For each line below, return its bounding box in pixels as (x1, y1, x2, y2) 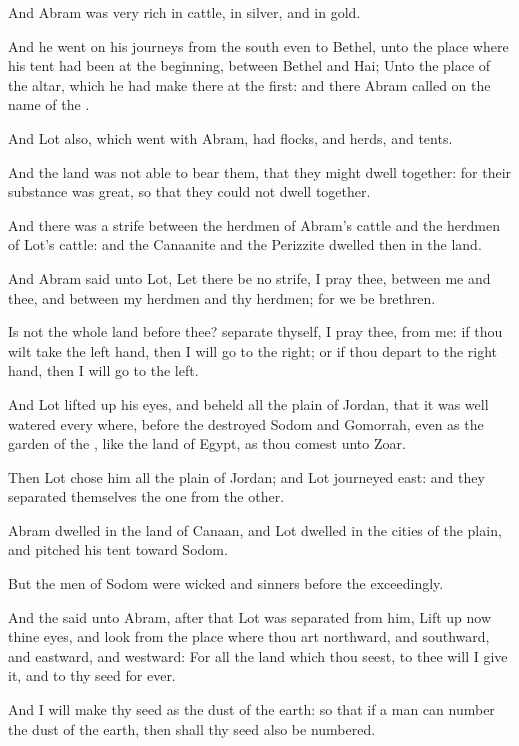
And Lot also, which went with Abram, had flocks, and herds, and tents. (8, 127, 453, 148)
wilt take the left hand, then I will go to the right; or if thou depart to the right (8, 340, 498, 361)
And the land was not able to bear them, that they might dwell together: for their (8, 161, 512, 182)
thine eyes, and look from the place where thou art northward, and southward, (8, 626, 490, 647)
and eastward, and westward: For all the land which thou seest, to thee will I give (8, 645, 508, 666)
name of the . (8, 94, 90, 115)
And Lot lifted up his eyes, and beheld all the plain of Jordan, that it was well (8, 393, 489, 414)
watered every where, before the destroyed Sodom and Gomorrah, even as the (8, 413, 484, 434)
